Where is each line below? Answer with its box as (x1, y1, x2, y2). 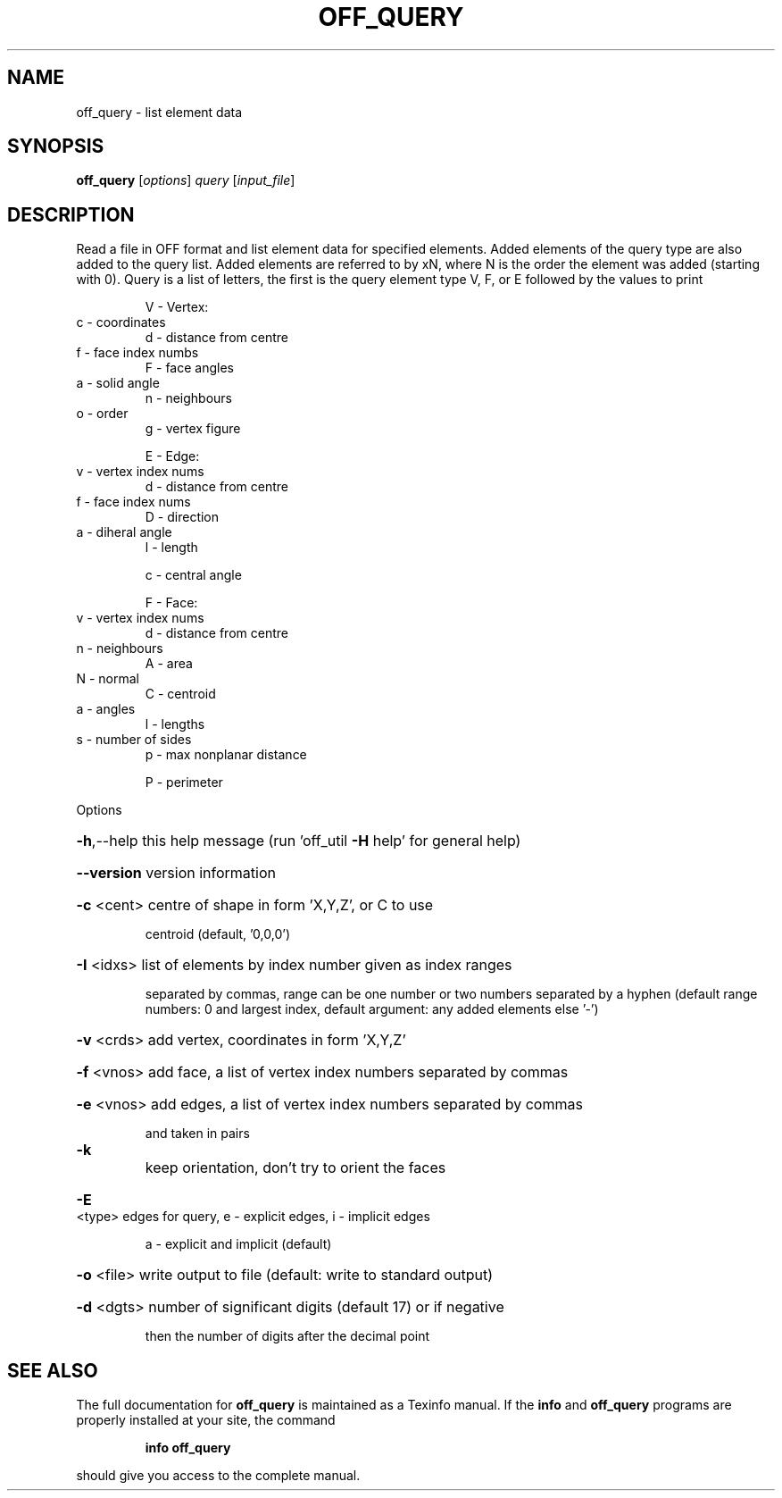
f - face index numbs (76, 345, 199, 361)
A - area (145, 656, 193, 672)
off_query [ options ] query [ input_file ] (76, 172, 295, 188)
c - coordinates (76, 314, 166, 331)
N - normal (76, 671, 139, 687)
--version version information (76, 864, 276, 883)
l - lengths (145, 716, 205, 732)
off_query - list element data (76, 104, 243, 120)
